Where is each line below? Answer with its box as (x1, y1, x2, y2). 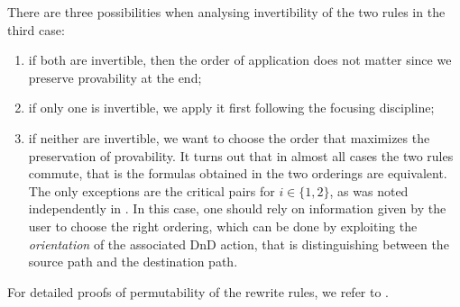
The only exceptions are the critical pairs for (28, 181, 275, 200)
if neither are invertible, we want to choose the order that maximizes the (28, 128, 430, 147)
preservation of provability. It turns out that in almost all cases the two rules (28, 146, 454, 165)
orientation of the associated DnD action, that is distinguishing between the (28, 234, 449, 253)
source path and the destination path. (28, 252, 238, 271)
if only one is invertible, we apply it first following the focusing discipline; (28, 98, 435, 117)
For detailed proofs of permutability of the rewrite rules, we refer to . (7, 282, 390, 301)
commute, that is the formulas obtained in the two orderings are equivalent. (28, 164, 447, 183)
